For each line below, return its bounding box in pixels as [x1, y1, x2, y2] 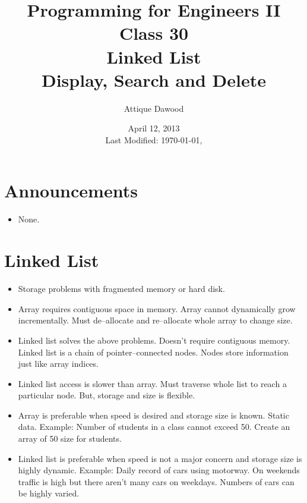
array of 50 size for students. [18, 432, 122, 445]
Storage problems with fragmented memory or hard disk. [18, 282, 225, 295]
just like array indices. [18, 357, 99, 370]
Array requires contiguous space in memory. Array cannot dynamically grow [18, 302, 296, 315]
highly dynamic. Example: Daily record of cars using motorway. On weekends [18, 464, 300, 476]
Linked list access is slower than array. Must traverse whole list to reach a [18, 377, 287, 389]
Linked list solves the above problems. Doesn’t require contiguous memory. [18, 334, 290, 346]
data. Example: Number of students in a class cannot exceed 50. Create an [18, 420, 290, 433]
